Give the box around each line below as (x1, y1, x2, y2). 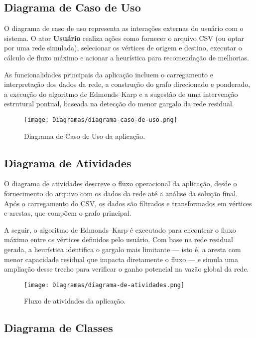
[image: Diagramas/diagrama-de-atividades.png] (24, 281, 185, 289)
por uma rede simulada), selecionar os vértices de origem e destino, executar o (4, 42, 242, 53)
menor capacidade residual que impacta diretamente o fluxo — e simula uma (4, 254, 239, 264)
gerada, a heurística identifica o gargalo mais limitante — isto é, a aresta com (4, 244, 241, 254)
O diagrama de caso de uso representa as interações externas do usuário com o (4, 23, 244, 33)
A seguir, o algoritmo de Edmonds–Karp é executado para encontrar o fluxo (4, 224, 236, 235)
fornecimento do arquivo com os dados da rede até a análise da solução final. (4, 188, 238, 198)
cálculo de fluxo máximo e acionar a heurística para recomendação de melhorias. (4, 52, 249, 62)
